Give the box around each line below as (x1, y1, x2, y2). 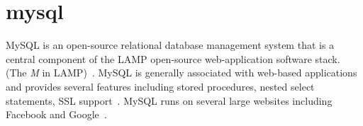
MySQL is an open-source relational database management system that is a (6, 38, 335, 52)
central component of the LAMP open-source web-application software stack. (6, 51, 340, 66)
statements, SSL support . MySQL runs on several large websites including (6, 93, 333, 108)
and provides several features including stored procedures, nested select (6, 79, 315, 93)
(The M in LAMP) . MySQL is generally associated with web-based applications (6, 65, 357, 80)
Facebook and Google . (6, 107, 107, 122)
